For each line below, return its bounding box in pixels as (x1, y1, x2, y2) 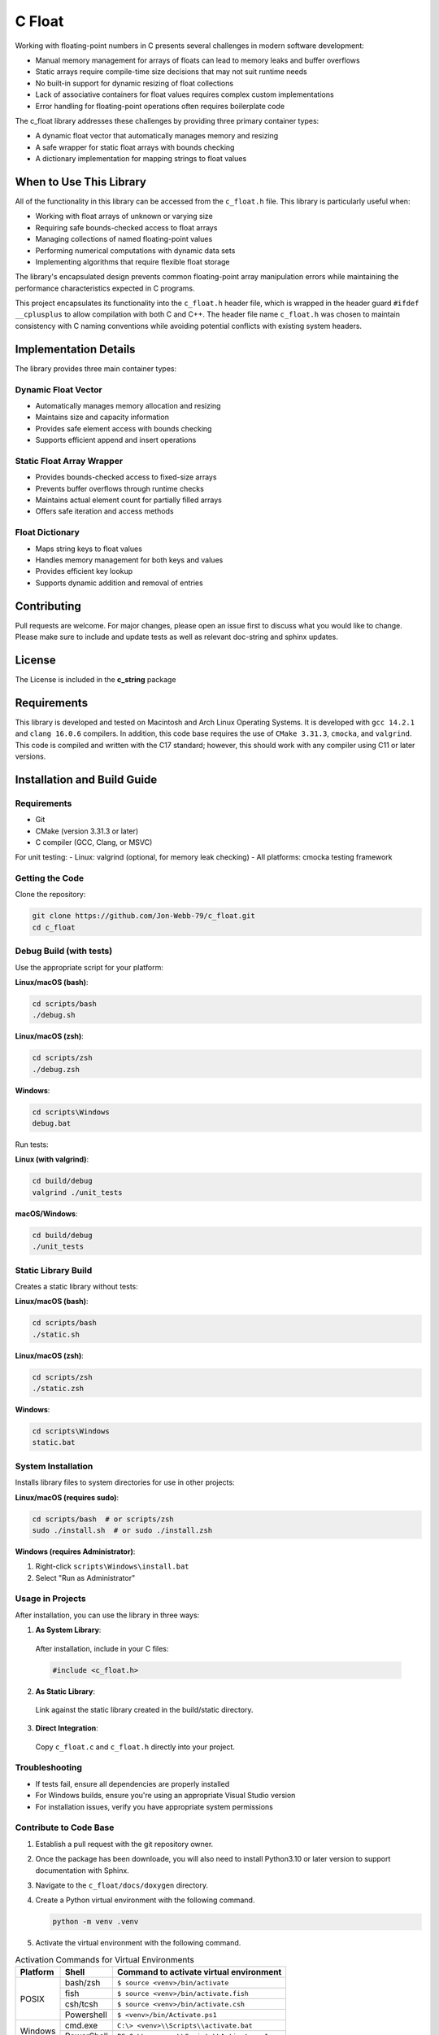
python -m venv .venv (52, 1917, 139, 1927)
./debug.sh (32, 1010, 76, 1020)
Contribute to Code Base (15, 1822, 115, 1833)
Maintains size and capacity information (35, 412, 170, 422)
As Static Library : (35, 1686, 95, 1696)
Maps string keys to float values (35, 544, 142, 554)
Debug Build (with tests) (15, 945, 113, 956)
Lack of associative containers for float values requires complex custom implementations (35, 90, 334, 99)
